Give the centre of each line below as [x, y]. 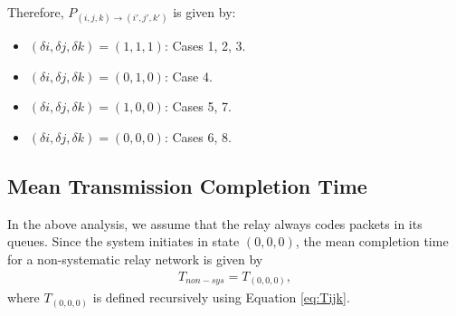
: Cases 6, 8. [198, 136]
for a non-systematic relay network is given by [135, 259]
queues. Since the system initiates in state [123, 241]
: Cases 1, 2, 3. [205, 46]
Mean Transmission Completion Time [187, 185]
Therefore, [36, 12]
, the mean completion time [372, 241]
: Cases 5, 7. [198, 106]
